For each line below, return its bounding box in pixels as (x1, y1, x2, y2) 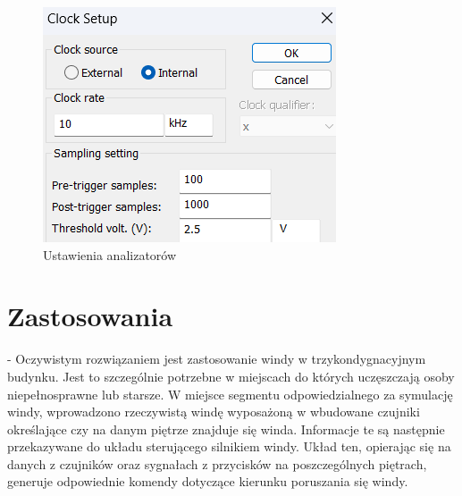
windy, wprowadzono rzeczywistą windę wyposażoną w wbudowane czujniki (7, 402, 420, 421)
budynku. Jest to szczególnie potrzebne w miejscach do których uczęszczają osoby (7, 366, 455, 385)
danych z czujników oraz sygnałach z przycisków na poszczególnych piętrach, (7, 454, 427, 473)
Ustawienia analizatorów (43, 245, 177, 264)
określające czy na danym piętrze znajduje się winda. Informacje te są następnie (7, 419, 445, 438)
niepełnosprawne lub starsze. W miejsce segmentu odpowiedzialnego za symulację (7, 384, 453, 403)
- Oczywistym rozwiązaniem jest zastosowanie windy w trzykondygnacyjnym (7, 349, 426, 368)
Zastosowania (7, 298, 173, 334)
